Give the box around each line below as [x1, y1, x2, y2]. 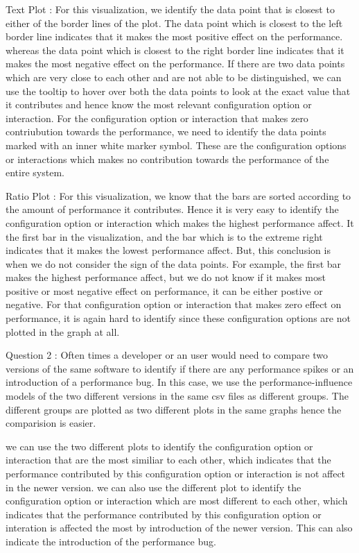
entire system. [6, 165, 64, 180]
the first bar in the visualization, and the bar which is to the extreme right [6, 229, 323, 244]
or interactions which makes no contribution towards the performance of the [6, 151, 329, 166]
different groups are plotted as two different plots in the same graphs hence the [6, 402, 342, 416]
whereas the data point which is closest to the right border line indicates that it [6, 42, 344, 57]
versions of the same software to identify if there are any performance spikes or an [6, 361, 354, 375]
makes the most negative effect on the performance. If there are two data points [6, 56, 345, 71]
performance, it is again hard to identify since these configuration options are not [6, 311, 351, 325]
